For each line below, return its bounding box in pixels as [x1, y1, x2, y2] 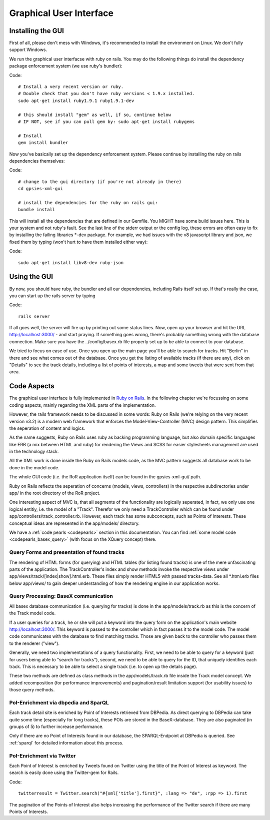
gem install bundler [18, 140, 68, 146]
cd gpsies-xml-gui [18, 186, 63, 192]
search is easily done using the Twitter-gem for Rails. [9, 769, 119, 775]
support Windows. [9, 47, 47, 53]
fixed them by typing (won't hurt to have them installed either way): [9, 239, 148, 245]
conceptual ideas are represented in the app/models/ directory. [9, 520, 140, 526]
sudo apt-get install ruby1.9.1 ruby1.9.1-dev [18, 98, 134, 104]
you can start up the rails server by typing [9, 293, 95, 299]
